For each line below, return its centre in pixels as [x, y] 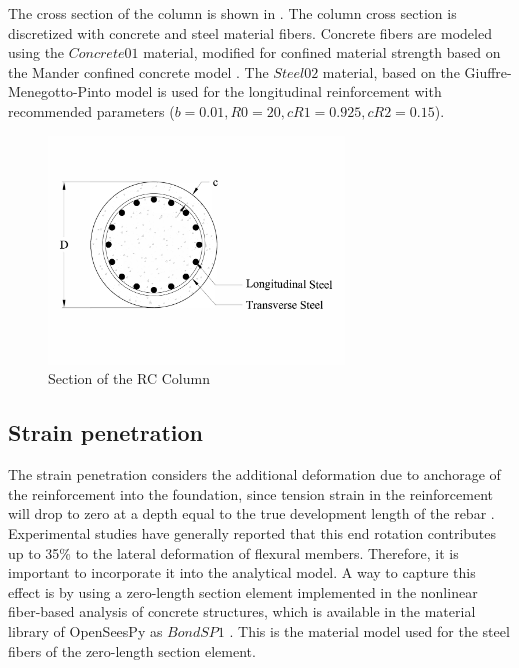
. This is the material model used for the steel [369, 630]
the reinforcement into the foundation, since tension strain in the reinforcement [251, 493]
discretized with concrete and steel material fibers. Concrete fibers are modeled [250, 32]
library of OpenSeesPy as [85, 630]
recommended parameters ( [91, 110]
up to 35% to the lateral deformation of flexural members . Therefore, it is [233, 552]
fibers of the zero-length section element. [132, 650]
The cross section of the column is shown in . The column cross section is [232, 13]
